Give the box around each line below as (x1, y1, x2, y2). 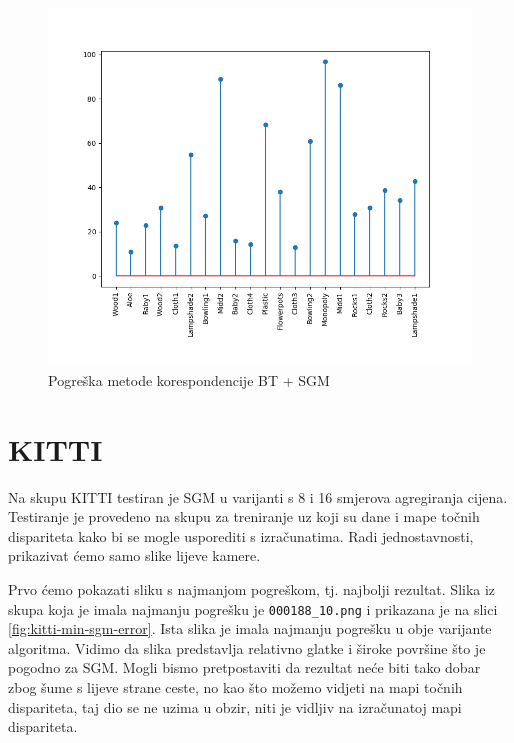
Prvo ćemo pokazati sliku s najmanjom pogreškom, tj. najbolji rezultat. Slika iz (8, 579, 496, 600)
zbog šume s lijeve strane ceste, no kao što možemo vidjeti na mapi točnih (8, 677, 463, 698)
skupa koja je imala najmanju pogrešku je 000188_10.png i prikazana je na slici (8, 598, 498, 619)
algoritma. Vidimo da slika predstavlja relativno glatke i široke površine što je (8, 637, 486, 658)
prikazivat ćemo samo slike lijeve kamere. (8, 545, 261, 566)
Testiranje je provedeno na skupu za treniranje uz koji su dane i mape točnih (8, 506, 480, 527)
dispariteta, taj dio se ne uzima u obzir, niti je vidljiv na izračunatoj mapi (8, 696, 462, 717)
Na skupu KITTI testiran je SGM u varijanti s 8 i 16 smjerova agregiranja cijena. (8, 486, 508, 507)
